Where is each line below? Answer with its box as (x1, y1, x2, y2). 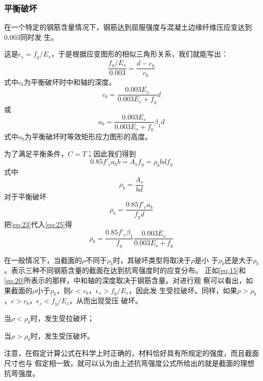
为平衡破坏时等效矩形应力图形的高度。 (24, 131, 152, 142)
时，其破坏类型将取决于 (113, 254, 191, 265)
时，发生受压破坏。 (30, 330, 95, 341)
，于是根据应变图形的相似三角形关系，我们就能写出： (51, 48, 228, 59)
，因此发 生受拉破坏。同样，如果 (128, 285, 237, 295)
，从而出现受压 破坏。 (69, 295, 143, 306)
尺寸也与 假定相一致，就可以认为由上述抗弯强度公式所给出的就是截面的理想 (4, 358, 254, 368)
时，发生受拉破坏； (30, 312, 95, 323)
